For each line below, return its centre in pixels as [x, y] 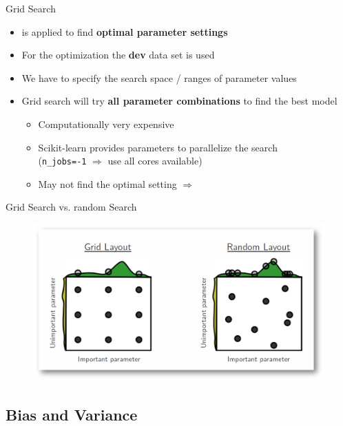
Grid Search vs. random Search [71, 207]
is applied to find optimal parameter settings [125, 31]
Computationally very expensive [106, 124]
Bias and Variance [72, 414]
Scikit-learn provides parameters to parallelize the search [158, 147]
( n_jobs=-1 [62, 161]
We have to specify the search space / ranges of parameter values [159, 77]
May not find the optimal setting [107, 183]
